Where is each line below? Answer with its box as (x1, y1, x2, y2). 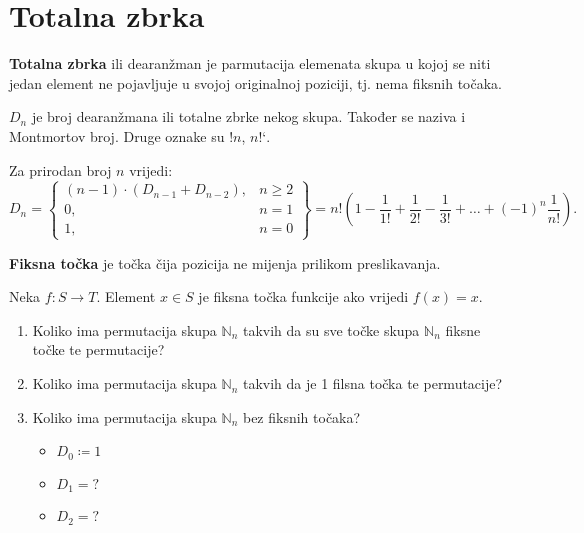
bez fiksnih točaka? (242, 406, 361, 427)
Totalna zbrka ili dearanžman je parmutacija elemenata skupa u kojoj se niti (9, 53, 491, 74)
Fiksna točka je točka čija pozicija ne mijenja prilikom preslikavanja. (9, 252, 441, 273)
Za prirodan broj (9, 159, 112, 180)
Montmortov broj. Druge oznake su (9, 125, 225, 146)
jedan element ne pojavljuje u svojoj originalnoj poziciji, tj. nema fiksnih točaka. (9, 72, 502, 93)
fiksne (445, 319, 481, 340)
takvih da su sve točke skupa (242, 319, 420, 340)
